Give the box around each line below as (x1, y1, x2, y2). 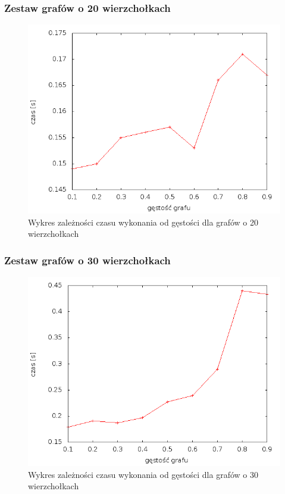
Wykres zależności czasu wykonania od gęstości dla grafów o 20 (28, 215, 258, 228)
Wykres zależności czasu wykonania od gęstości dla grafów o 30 (28, 468, 258, 480)
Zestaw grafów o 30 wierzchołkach (4, 252, 171, 267)
